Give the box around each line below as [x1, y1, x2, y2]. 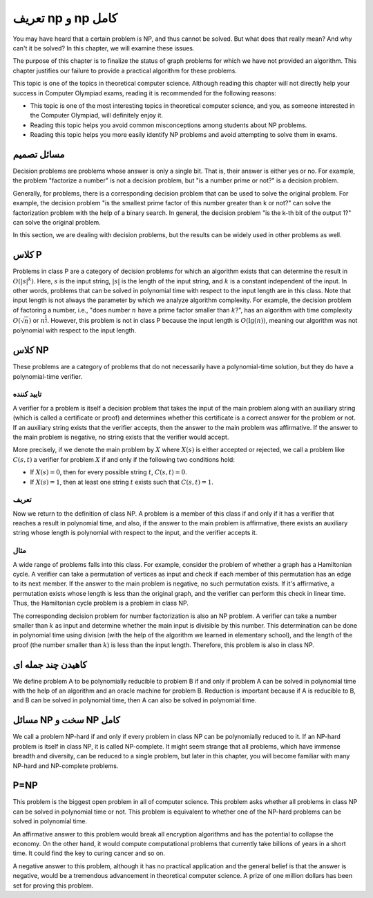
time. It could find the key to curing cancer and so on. [12, 849, 166, 857]
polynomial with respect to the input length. [12, 326, 137, 335]
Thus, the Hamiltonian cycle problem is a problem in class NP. [12, 599, 189, 608]
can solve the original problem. [12, 218, 102, 226]
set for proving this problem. [12, 881, 94, 890]
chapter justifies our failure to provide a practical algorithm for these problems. [12, 66, 238, 75]
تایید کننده [12, 389, 42, 399]
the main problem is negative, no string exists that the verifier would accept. [12, 433, 229, 441]
